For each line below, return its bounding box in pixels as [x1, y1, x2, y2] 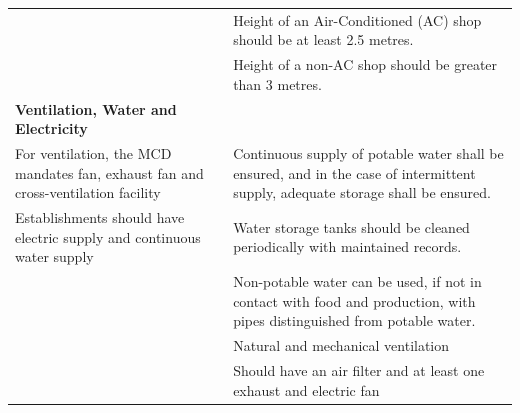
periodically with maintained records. [233, 236, 462, 257]
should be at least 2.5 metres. [233, 29, 414, 50]
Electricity [15, 118, 88, 139]
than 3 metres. [233, 73, 322, 94]
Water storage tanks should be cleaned [233, 216, 470, 237]
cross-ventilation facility [15, 182, 161, 203]
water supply [15, 246, 94, 267]
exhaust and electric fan [233, 379, 380, 400]
